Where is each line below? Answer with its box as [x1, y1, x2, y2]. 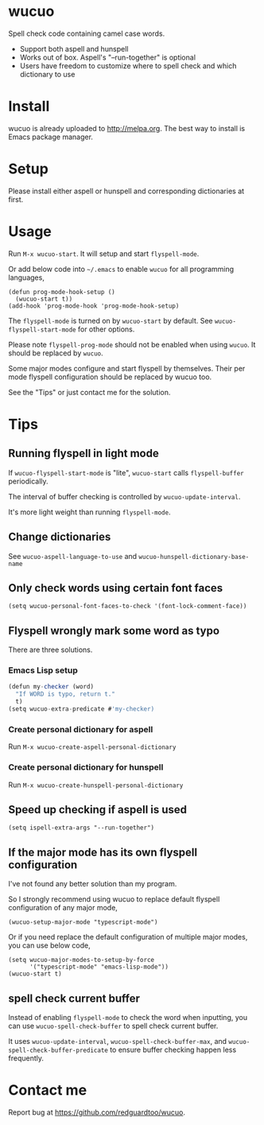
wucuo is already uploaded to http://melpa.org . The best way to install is [8, 123, 245, 133]
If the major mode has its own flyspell [8, 845, 197, 859]
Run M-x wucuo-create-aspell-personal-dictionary [8, 742, 177, 751]
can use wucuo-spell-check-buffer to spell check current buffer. [8, 1021, 219, 1031]
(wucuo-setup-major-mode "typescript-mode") [8, 918, 158, 926]
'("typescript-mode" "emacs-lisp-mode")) [29, 963, 169, 972]
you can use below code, [8, 941, 91, 950]
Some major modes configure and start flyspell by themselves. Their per [8, 363, 246, 373]
